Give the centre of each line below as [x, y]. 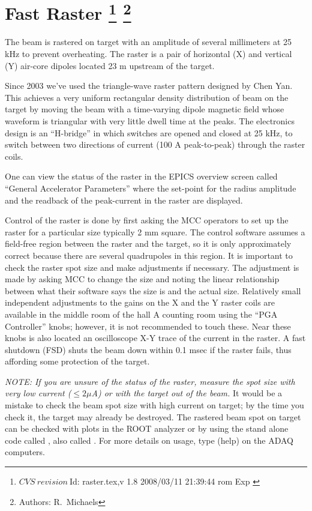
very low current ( [38, 393]
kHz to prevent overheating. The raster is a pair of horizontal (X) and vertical [148, 54]
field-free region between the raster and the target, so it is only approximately [148, 243]
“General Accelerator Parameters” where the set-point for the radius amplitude [151, 188]
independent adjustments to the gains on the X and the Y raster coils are [140, 302]
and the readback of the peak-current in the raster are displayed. [124, 200]
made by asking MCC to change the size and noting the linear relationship [142, 279]
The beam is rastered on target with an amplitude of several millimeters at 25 [148, 42]
